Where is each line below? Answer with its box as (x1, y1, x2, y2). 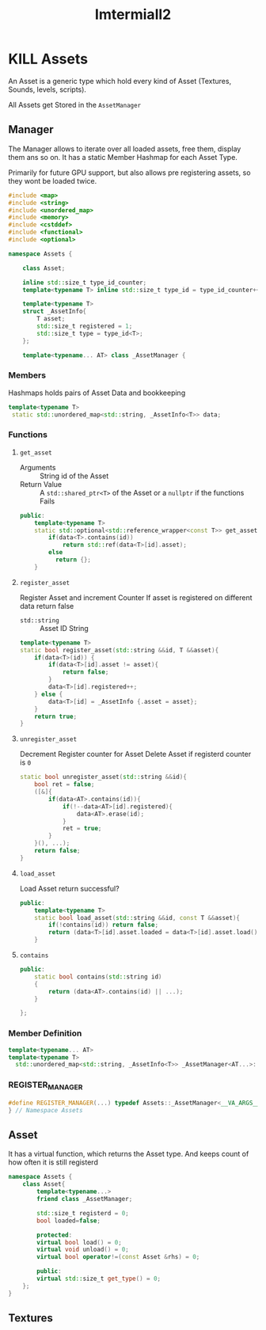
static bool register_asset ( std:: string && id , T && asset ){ (19, 646, 219, 654)
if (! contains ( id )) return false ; (48, 921, 159, 929)
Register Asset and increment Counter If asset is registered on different (19, 592, 253, 602)
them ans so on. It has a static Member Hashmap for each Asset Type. (8, 152, 237, 161)
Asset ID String (39, 623, 89, 633)
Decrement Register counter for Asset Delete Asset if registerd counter (19, 750, 252, 759)
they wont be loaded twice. (8, 176, 97, 185)
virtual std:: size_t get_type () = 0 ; (36, 1275, 161, 1283)
